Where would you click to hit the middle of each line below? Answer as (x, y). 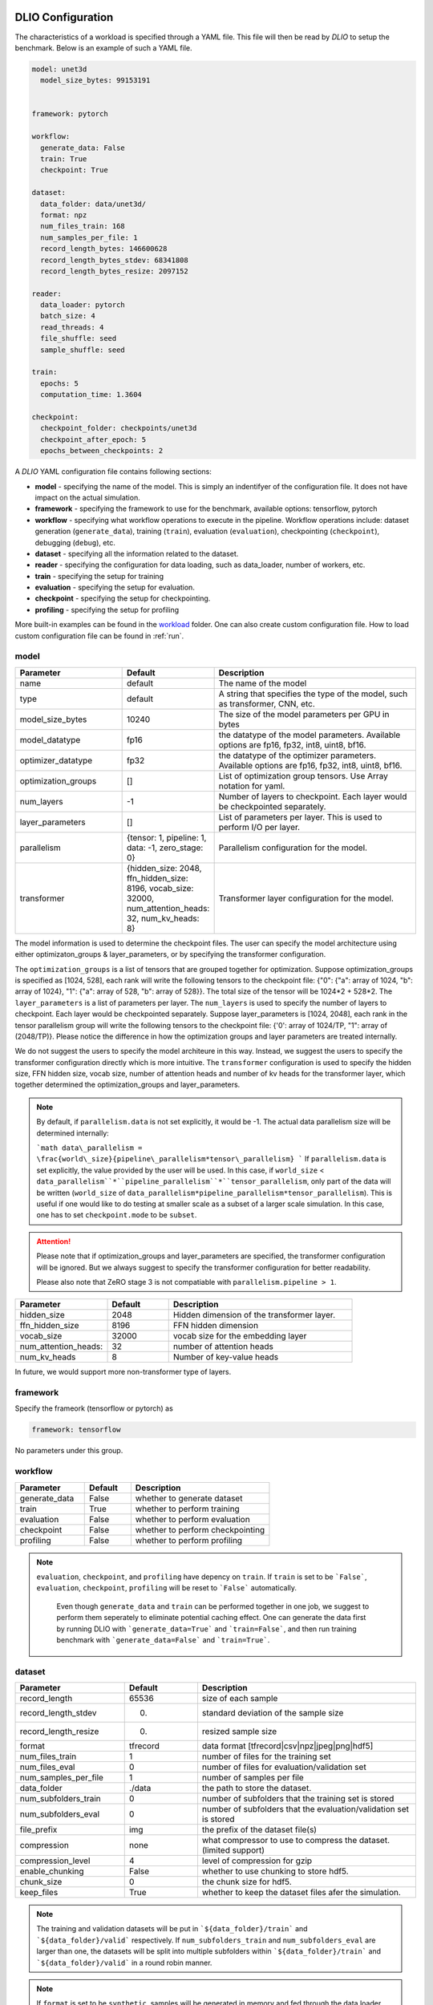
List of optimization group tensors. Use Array (304, 776)
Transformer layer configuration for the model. (306, 898)
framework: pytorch (70, 114)
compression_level (55, 1861)
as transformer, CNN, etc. (267, 703)
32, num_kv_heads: (163, 918)
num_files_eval (47, 1767)
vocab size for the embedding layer (240, 1336)
